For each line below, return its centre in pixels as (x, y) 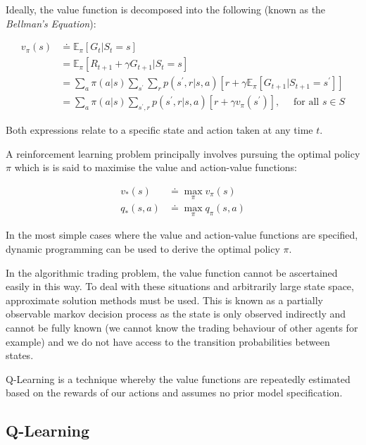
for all (307, 102)
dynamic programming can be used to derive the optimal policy (143, 248)
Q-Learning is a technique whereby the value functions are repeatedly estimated (178, 378)
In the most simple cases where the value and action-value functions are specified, (182, 235)
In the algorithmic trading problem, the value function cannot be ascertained (172, 272)
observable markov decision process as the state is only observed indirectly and (176, 314)
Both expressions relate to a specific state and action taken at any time (159, 130)
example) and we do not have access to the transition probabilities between (168, 341)
